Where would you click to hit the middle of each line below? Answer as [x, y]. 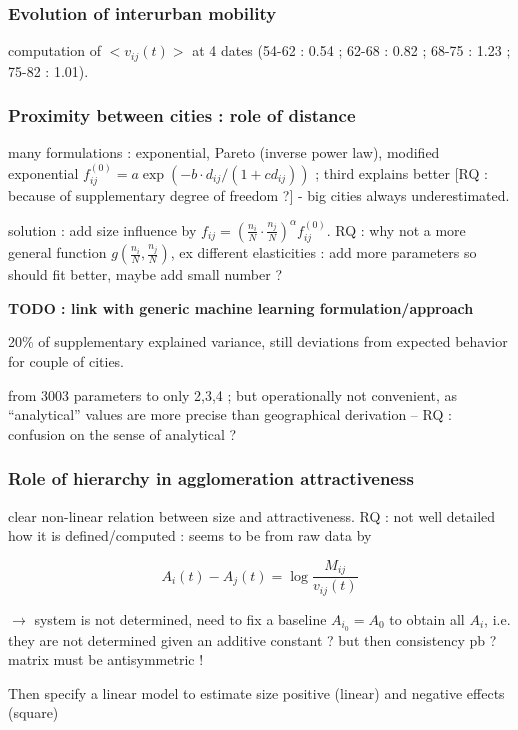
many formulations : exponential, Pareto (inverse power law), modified [224, 152]
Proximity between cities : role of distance [182, 115]
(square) [33, 712]
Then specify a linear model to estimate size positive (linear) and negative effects [256, 692]
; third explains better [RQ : [401, 172]
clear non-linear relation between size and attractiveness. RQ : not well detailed [252, 515]
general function [57, 252]
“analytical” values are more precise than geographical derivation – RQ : [230, 414]
